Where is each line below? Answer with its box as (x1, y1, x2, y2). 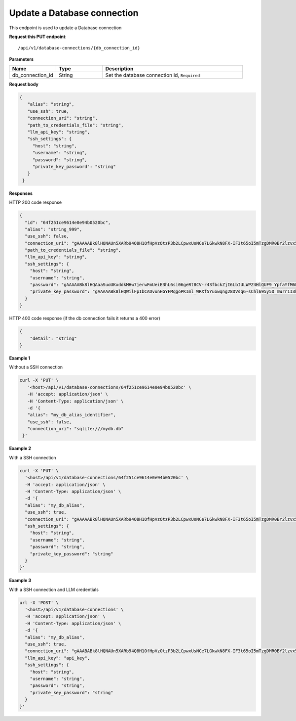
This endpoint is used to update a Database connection (9, 25, 122, 31)
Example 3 (9, 578, 32, 584)
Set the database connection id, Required (105, 72, 200, 79)
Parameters (9, 56, 34, 62)
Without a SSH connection (9, 364, 63, 370)
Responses (9, 190, 33, 196)
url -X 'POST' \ (19, 600, 59, 605)
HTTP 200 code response (9, 199, 62, 205)
